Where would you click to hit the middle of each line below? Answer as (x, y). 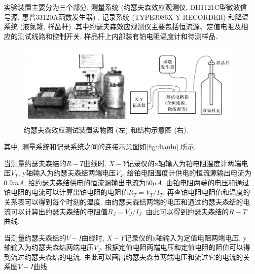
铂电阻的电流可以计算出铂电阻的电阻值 (66, 192)
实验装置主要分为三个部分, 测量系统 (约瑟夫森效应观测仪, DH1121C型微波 (122, 7)
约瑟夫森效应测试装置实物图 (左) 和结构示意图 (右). (106, 130)
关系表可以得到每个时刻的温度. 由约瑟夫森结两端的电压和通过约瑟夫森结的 (124, 201)
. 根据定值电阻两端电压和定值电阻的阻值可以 (172, 247)
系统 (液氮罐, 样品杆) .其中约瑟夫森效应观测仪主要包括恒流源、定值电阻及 (123, 26)
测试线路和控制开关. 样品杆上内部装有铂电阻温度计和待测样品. (117, 36)
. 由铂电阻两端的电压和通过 (205, 182)
